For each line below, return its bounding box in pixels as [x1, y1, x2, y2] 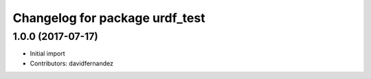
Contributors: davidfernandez [30, 59, 113, 67]
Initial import [30, 49, 65, 58]
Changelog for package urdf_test [12, 10, 205, 25]
